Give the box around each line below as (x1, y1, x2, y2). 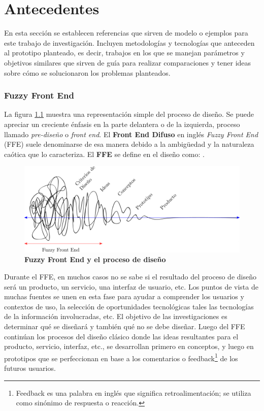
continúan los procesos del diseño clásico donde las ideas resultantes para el (4, 331, 239, 341)
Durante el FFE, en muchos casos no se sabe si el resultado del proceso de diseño (4, 271, 256, 282)
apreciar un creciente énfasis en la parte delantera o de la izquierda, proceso (4, 118, 240, 129)
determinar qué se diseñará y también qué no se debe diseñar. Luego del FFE (4, 321, 245, 332)
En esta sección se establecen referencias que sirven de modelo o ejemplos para (4, 27, 248, 38)
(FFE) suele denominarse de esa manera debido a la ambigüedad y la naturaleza (4, 139, 254, 149)
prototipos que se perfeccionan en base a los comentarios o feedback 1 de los (4, 351, 238, 363)
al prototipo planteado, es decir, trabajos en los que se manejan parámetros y (4, 47, 245, 58)
